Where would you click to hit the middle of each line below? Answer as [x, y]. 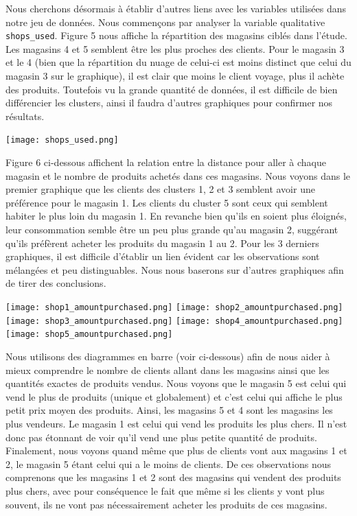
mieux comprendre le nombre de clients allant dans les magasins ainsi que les [168, 370]
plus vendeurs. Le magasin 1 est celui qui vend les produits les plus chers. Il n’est [176, 423]
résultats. [25, 116]
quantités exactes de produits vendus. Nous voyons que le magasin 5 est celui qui [176, 383]
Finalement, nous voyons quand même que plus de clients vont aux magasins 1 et [176, 450]
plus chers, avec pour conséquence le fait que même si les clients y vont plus [165, 490]
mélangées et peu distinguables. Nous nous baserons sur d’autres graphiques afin [175, 269]
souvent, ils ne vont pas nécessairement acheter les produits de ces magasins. [166, 504]
